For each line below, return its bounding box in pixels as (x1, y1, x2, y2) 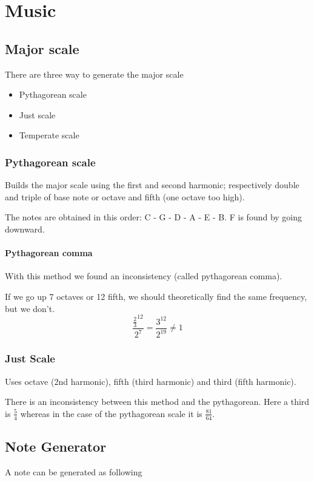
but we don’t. (5, 302, 55, 314)
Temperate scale (19, 129, 79, 141)
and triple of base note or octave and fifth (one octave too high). (5, 190, 245, 203)
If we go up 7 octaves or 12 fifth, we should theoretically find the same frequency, (5, 290, 307, 302)
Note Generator (5, 436, 107, 455)
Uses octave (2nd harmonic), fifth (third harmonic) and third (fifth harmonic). (5, 375, 296, 387)
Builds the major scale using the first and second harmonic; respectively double (5, 178, 299, 191)
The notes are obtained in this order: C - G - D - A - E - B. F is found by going (5, 211, 302, 223)
